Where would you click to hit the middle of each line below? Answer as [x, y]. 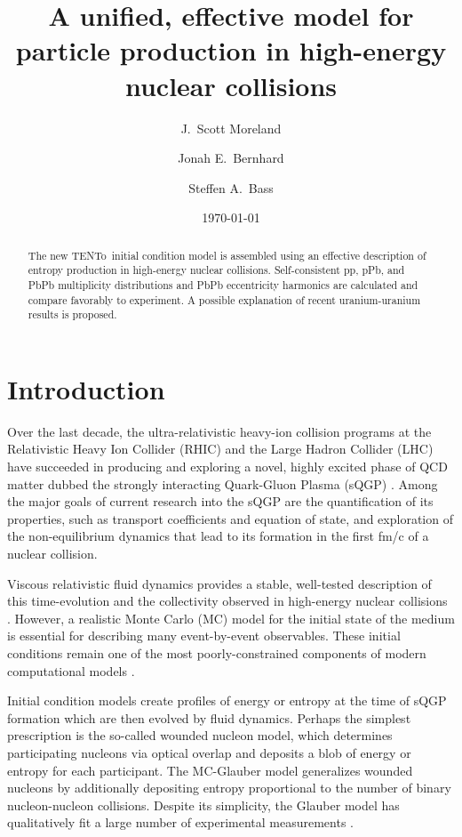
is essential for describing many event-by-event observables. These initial [204, 636]
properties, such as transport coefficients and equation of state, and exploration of [230, 518]
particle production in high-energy [231, 50]
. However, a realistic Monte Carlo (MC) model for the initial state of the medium [231, 618]
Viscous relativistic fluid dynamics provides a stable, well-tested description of [219, 583]
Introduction [86, 388]
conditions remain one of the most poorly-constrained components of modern [217, 653]
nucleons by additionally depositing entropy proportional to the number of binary [229, 788]
